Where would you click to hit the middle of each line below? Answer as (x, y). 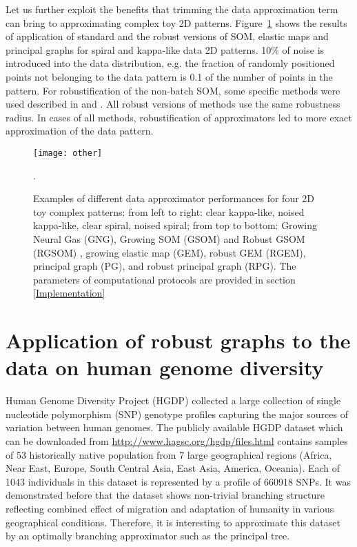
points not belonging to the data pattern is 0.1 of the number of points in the (169, 76)
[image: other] (68, 153)
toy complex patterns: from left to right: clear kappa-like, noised (169, 211)
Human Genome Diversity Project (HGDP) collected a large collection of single (173, 400)
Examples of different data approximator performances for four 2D (174, 198)
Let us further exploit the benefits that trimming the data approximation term (172, 9)
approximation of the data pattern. (80, 131)
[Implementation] (69, 293)
